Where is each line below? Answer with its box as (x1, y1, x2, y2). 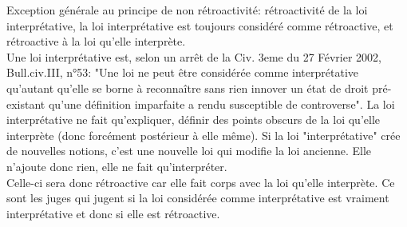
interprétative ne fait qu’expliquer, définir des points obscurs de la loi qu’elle (6, 111, 380, 128)
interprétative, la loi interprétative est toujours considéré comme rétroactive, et (6, 17, 393, 34)
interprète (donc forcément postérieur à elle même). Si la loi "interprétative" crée (6, 126, 401, 143)
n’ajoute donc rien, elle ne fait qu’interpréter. (6, 157, 227, 174)
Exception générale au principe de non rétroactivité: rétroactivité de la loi (6, 2, 368, 18)
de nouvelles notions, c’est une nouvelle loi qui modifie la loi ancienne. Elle (6, 142, 371, 159)
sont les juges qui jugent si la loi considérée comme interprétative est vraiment (6, 189, 389, 206)
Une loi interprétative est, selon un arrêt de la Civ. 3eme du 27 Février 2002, (6, 48, 381, 65)
